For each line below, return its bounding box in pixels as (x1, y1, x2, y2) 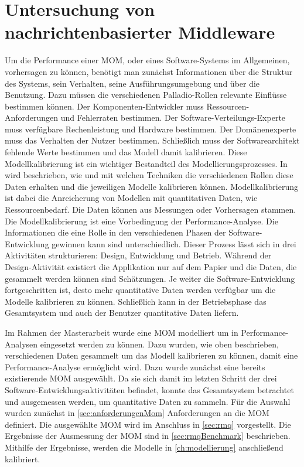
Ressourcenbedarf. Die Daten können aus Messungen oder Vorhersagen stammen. (5, 203, 296, 216)
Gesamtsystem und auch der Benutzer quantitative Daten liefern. (5, 306, 239, 319)
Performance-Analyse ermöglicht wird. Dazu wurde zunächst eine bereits (5, 360, 265, 373)
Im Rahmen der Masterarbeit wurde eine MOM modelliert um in (5, 326, 238, 338)
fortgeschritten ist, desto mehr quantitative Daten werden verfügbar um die (5, 284, 276, 296)
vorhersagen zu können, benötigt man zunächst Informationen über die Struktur (5, 65, 293, 77)
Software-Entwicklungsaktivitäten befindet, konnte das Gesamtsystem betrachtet (5, 383, 294, 396)
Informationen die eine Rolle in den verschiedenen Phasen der (5, 226, 226, 238)
